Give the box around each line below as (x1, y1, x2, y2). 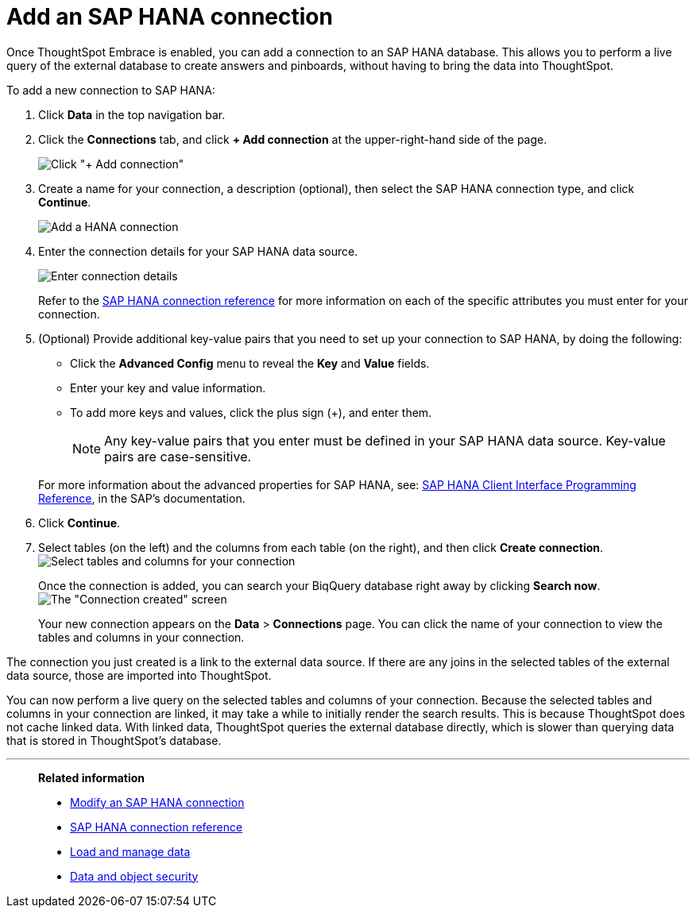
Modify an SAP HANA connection (70, 795, 245, 809)
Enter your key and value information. (70, 380, 266, 395)
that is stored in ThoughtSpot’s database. (6, 733, 222, 747)
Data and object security (70, 869, 199, 883)
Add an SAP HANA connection (6, 3, 333, 30)
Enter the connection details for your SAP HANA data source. (38, 244, 358, 258)
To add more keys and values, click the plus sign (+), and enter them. (70, 405, 432, 419)
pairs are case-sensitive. (104, 448, 252, 465)
